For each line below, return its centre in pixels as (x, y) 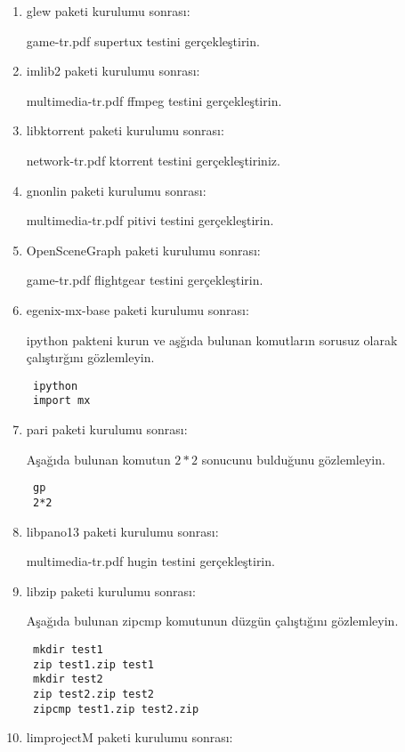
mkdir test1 (68, 649)
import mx (61, 401)
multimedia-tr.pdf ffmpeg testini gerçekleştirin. (154, 100)
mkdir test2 (68, 679)
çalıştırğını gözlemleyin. (90, 357)
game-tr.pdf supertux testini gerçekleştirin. (143, 40)
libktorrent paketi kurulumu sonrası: (125, 130)
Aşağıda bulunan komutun (98, 459)
